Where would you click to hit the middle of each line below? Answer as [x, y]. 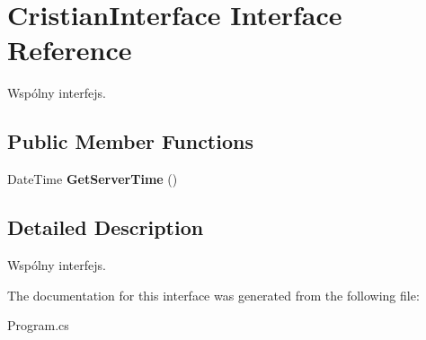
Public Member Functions [130, 141]
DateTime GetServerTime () [93, 179]
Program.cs [38, 325]
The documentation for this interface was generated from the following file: [213, 295]
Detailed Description [106, 227]
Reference [70, 50]
